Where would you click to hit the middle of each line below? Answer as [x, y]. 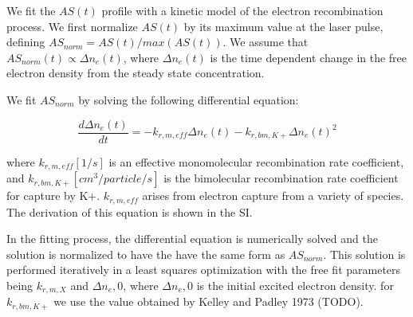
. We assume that [265, 42]
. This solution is [364, 254]
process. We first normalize [72, 26]
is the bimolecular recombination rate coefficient [281, 178]
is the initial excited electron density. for [295, 285]
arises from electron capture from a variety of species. [273, 196]
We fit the [31, 10]
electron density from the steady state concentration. [136, 73]
